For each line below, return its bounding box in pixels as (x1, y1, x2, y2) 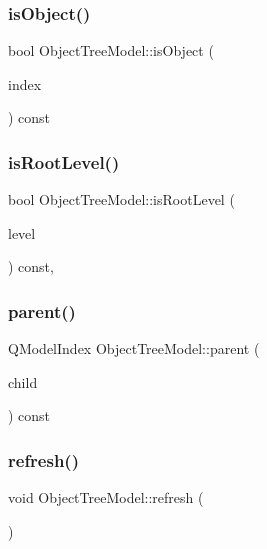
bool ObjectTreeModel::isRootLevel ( (8, 189, 235, 210)
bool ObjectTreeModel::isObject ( (8, 40, 214, 61)
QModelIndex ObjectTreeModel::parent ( (8, 338, 260, 359)
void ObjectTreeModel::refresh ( (8, 487, 204, 508)
